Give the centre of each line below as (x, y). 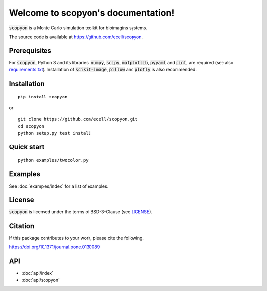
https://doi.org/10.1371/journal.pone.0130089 (55, 247)
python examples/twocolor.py (53, 160)
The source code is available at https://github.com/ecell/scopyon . (76, 37)
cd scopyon (31, 126)
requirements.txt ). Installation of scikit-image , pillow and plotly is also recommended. (103, 70)
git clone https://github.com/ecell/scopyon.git (78, 119)
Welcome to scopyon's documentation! (92, 13)
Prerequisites (30, 51)
